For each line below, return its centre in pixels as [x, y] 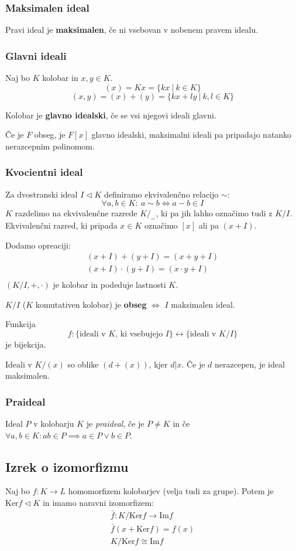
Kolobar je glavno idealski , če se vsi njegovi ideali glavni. [111, 115]
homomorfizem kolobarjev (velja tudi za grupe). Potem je [171, 491]
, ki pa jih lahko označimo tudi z [214, 213]
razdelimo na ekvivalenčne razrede [76, 213]
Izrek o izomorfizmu [67, 466]
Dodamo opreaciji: [38, 245]
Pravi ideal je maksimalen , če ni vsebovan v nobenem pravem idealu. [132, 30]
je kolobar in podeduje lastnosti [109, 285]
